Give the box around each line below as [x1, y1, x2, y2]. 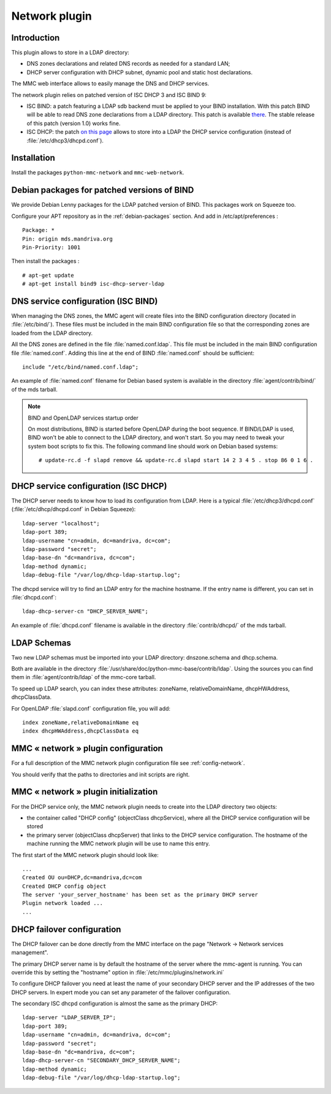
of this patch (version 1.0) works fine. [26, 120, 121, 127]
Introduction [11, 33, 60, 43]
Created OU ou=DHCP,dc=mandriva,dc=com [22, 874, 142, 881]
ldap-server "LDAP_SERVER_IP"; [22, 1014, 116, 1021]
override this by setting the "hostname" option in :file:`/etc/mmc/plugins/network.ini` [11, 968, 224, 976]
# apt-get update [22, 272, 74, 279]
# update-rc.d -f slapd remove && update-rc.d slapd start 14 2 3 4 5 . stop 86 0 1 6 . [39, 457, 314, 464]
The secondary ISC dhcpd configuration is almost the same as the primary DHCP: [11, 1000, 218, 1007]
